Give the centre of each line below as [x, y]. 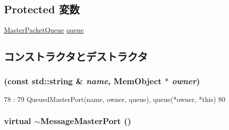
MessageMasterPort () [86, 121]
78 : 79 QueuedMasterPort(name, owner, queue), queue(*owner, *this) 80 [115, 99]
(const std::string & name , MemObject [83, 81]
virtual [18, 121]
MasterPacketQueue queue [44, 30]
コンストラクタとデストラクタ [76, 56]
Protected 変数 [42, 9]
